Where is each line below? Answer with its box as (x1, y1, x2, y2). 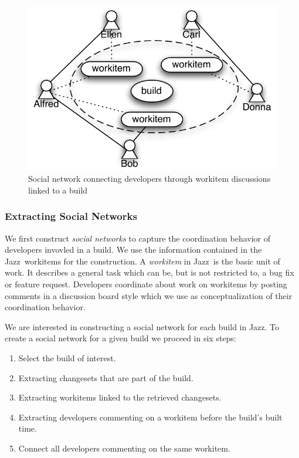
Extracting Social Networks (5, 209, 137, 223)
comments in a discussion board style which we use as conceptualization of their (5, 289, 293, 301)
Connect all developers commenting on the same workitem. (18, 442, 230, 454)
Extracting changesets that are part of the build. (18, 371, 193, 384)
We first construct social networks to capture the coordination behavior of (5, 232, 271, 244)
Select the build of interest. (18, 352, 116, 364)
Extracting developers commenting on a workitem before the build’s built (18, 410, 283, 423)
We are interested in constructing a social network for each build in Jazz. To (5, 320, 280, 333)
